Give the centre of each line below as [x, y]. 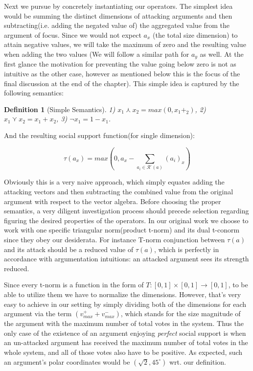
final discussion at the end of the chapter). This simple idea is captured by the [122, 83]
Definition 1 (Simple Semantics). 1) [60, 109]
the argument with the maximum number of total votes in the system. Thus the [124, 323]
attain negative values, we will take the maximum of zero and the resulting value [125, 44]
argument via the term [38, 313]
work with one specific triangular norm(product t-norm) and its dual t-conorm [122, 230]
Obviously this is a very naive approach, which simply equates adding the [114, 182]
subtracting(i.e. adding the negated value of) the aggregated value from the [117, 25]
